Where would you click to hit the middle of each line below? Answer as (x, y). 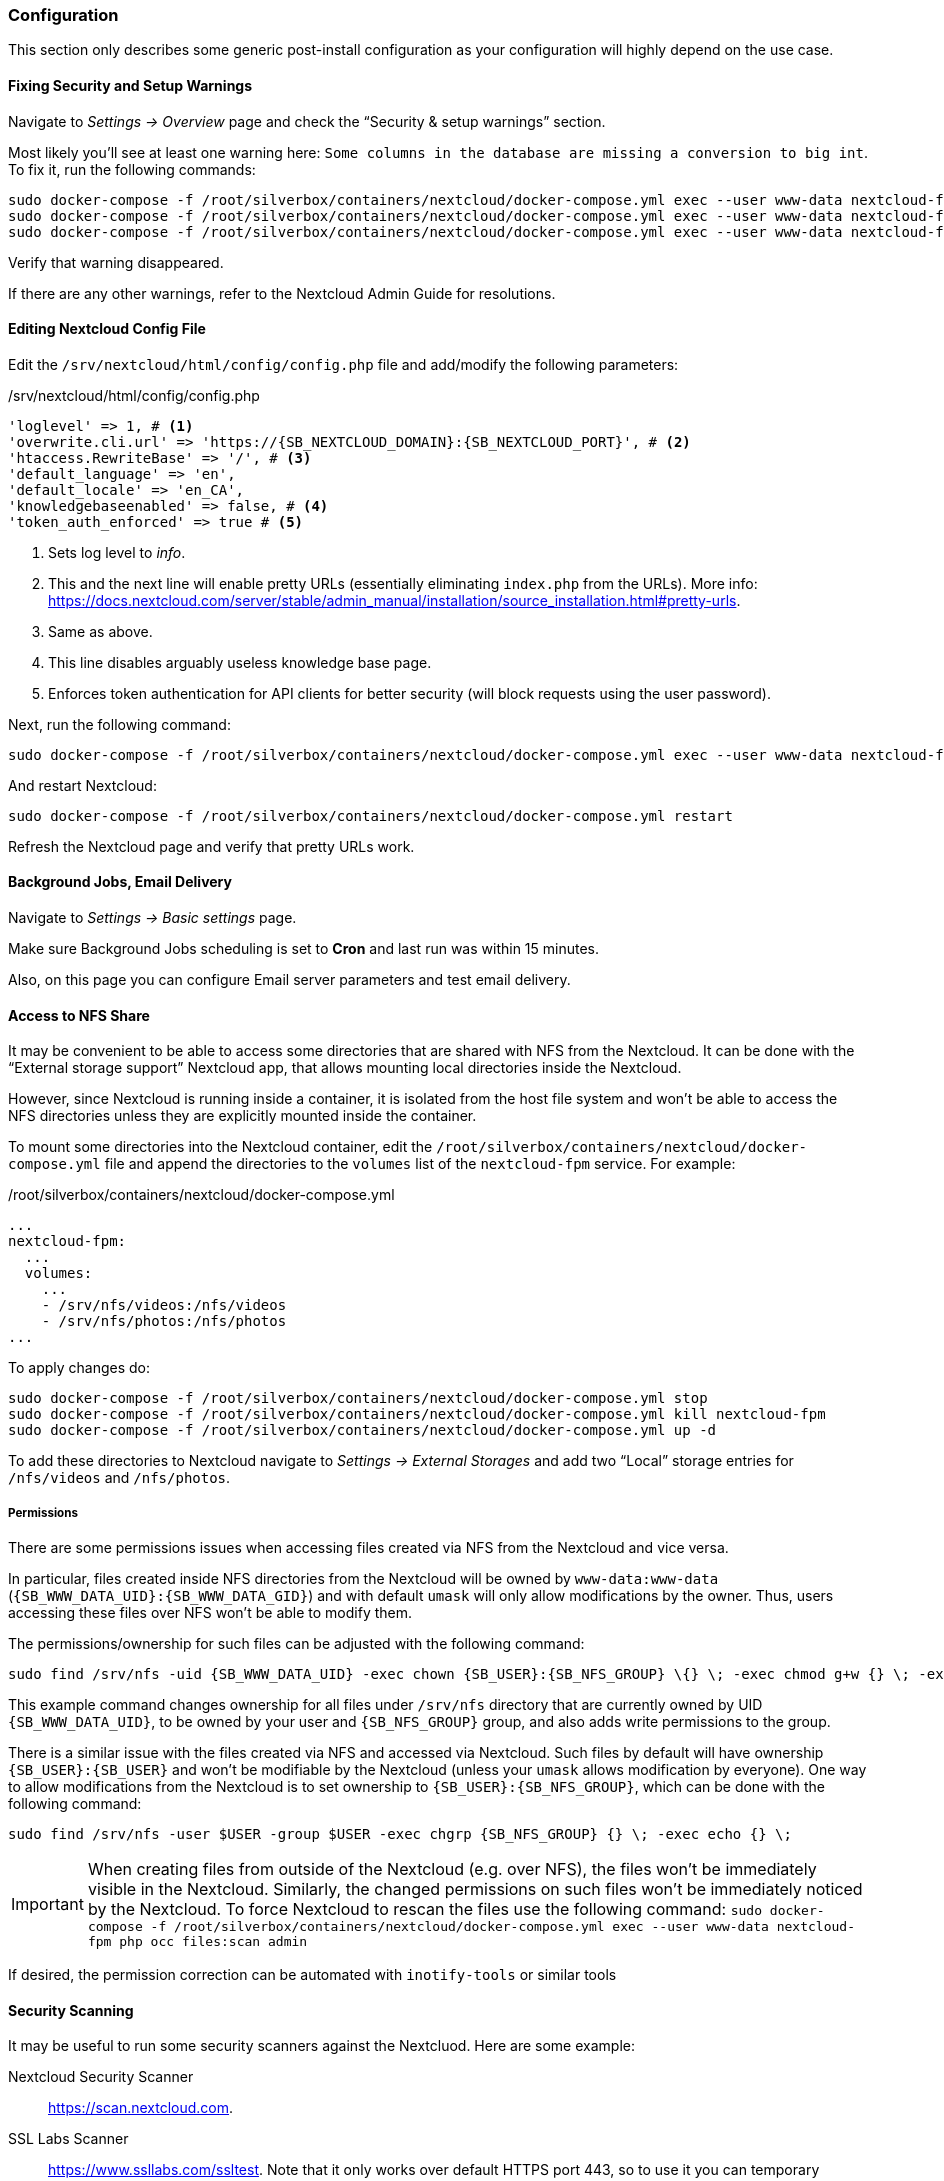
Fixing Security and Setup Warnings (130, 85)
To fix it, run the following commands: (132, 169)
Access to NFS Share (79, 1015)
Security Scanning (71, 2010)
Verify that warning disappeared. (116, 262)
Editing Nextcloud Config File (107, 329)
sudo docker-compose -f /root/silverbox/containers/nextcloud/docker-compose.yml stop (358, 1398)
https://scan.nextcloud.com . (141, 2108)
